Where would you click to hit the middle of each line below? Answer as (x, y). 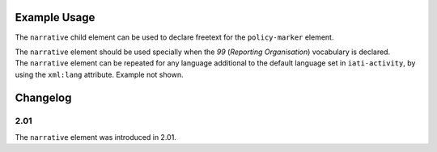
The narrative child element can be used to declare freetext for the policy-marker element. (174, 37)
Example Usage (55, 17)
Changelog (43, 97)
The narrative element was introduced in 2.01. (96, 137)
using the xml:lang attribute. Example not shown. (99, 74)
